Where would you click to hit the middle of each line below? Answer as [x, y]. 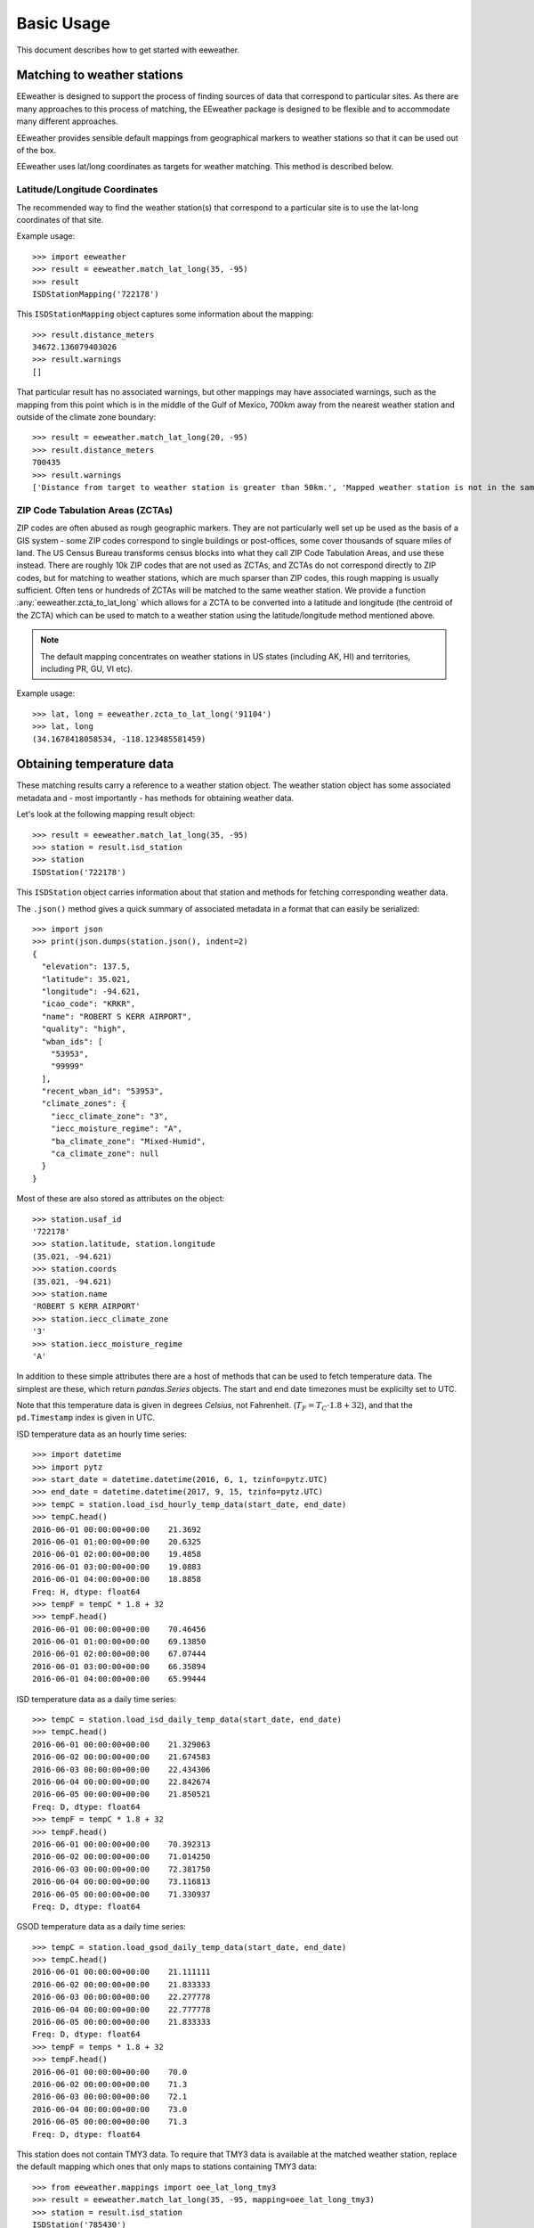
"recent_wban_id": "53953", [103, 1091]
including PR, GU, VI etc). [87, 669]
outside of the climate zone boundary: [86, 417]
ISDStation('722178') [79, 872]
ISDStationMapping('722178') [96, 294]
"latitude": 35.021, [86, 979]
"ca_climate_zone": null [105, 1154]
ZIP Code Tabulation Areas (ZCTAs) [95, 510]
